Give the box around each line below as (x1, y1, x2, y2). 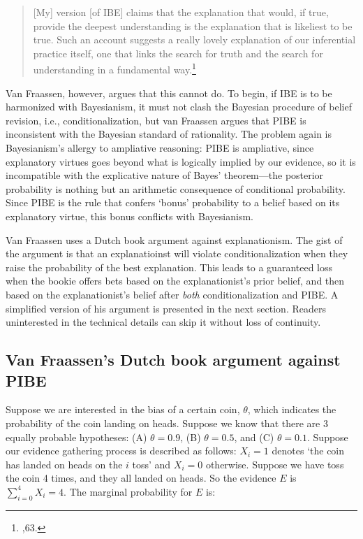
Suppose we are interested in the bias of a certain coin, (6, 402, 240, 417)
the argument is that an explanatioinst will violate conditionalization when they (6, 246, 348, 261)
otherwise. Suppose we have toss (205, 457, 344, 471)
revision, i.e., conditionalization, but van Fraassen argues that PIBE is (6, 113, 306, 127)
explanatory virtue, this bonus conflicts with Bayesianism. (6, 208, 253, 223)
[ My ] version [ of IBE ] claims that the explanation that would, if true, (33, 5, 329, 19)
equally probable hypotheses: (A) (6, 429, 147, 444)
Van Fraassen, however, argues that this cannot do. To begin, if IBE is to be (6, 85, 332, 100)
